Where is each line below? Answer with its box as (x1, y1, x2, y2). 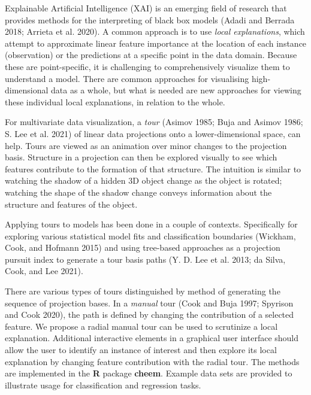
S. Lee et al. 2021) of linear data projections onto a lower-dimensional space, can (5, 127, 301, 139)
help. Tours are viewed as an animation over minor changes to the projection (5, 139, 287, 151)
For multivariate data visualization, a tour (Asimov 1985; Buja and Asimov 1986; (5, 116, 303, 128)
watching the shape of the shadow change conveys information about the (5, 186, 272, 198)
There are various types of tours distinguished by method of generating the (5, 285, 280, 297)
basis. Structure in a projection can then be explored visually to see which (5, 151, 277, 163)
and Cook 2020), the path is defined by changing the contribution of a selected (5, 308, 294, 321)
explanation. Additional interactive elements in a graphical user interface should (5, 332, 299, 344)
